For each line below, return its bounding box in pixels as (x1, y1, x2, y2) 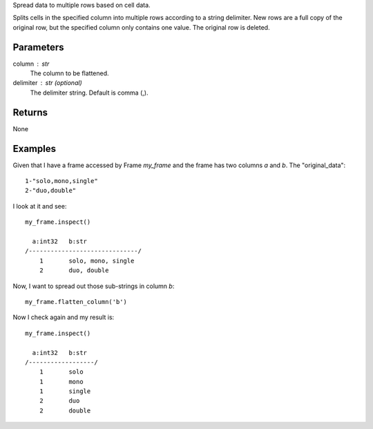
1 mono (39, 377, 84, 385)
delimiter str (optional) (12, 79, 82, 87)
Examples (12, 142, 57, 155)
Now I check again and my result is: (12, 313, 115, 321)
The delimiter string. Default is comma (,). (30, 88, 149, 97)
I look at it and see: (12, 202, 67, 210)
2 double (39, 406, 91, 414)
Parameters (12, 41, 64, 53)
